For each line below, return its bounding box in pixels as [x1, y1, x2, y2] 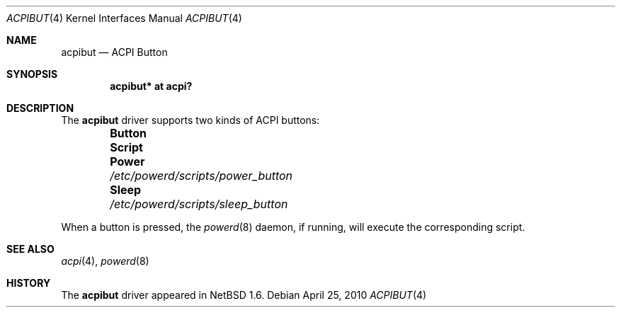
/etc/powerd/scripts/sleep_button [110, 197, 288, 211]
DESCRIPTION [6, 102, 74, 114]
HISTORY [6, 277, 51, 289]
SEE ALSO [6, 243, 55, 255]
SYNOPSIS [6, 68, 58, 80]
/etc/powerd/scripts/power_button [110, 169, 293, 183]
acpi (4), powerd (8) [61, 255, 149, 267]
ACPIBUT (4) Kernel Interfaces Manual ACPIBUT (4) [6, 12, 242, 24]
